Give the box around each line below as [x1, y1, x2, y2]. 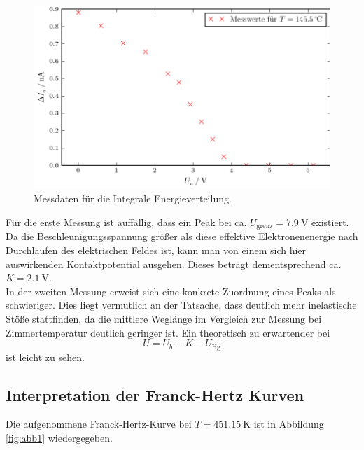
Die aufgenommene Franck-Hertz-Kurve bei [6, 416, 192, 431]
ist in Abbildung [253, 416, 324, 431]
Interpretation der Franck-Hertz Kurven [6, 384, 304, 405]
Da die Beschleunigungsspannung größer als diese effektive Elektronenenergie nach [6, 229, 358, 244]
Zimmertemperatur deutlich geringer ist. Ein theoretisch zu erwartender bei [6, 325, 330, 339]
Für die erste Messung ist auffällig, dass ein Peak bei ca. [6, 215, 247, 229]
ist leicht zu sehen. [6, 349, 85, 364]
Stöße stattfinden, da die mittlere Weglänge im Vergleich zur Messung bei [6, 311, 322, 326]
